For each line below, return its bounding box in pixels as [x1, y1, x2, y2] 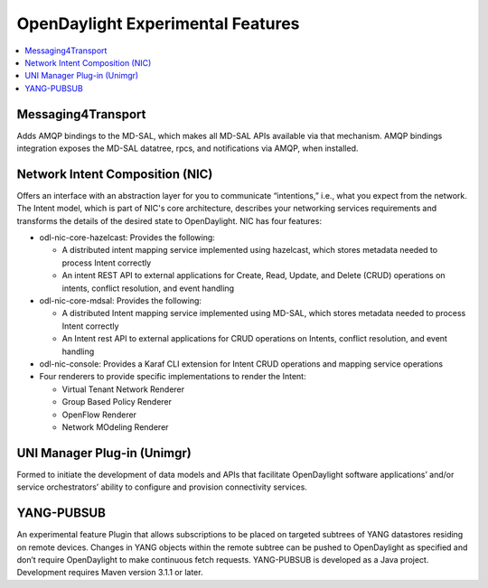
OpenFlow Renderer [61, 409, 137, 420]
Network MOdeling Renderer [61, 421, 169, 433]
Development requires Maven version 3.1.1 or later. [16, 567, 203, 578]
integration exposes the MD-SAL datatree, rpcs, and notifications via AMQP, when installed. [16, 143, 359, 154]
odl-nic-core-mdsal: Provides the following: [39, 295, 202, 306]
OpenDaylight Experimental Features [16, 14, 300, 33]
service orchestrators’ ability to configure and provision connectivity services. [16, 481, 307, 492]
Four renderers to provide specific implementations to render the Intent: [39, 371, 306, 382]
